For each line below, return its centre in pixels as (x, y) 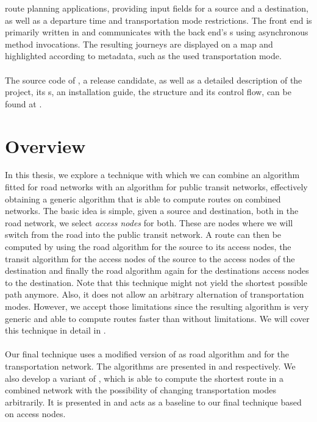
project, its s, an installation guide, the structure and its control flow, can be (148, 92)
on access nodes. (35, 414)
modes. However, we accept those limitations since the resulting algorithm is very (157, 306)
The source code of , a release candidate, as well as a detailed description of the (154, 80)
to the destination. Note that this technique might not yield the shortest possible (156, 282)
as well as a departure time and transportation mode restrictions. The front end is (158, 20)
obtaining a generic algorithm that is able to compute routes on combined (143, 198)
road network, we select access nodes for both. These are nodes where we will (149, 222)
